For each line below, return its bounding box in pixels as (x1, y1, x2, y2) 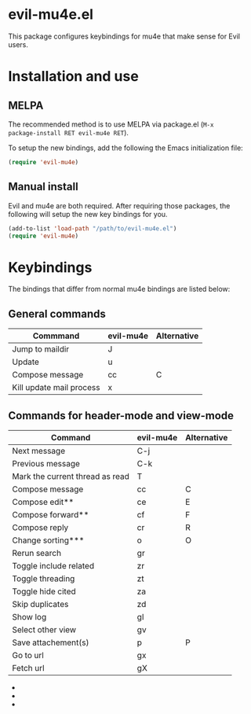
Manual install (8, 180, 78, 193)
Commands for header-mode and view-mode (8, 409, 234, 422)
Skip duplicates (12, 598, 69, 609)
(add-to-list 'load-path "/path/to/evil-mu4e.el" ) (8, 224, 177, 233)
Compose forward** (12, 509, 89, 520)
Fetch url (12, 662, 45, 673)
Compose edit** (12, 496, 75, 507)
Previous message (12, 458, 81, 469)
